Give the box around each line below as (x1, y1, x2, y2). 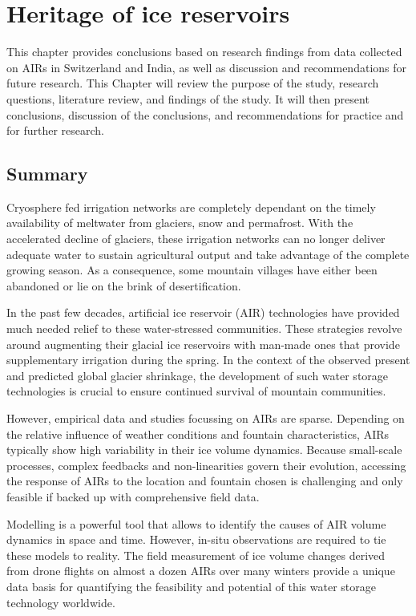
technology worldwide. (6, 594, 115, 610)
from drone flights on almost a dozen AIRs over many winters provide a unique (6, 562, 395, 579)
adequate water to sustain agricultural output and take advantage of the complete (6, 245, 410, 262)
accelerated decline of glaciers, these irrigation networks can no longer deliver (6, 230, 386, 247)
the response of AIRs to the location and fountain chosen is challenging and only (6, 472, 403, 489)
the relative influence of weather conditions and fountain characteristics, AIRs (6, 425, 390, 442)
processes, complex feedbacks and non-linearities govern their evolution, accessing (6, 456, 406, 473)
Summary (6, 161, 88, 186)
